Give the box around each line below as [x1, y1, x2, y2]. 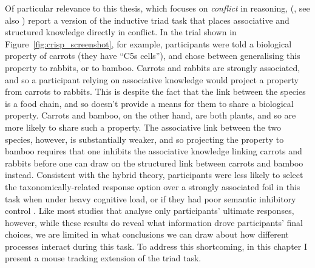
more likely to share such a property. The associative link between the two [5, 120, 282, 133]
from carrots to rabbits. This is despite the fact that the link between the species [5, 85, 306, 98]
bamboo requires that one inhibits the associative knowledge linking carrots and [5, 145, 302, 157]
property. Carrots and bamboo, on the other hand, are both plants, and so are [5, 109, 296, 122]
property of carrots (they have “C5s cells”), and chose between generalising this [5, 49, 300, 62]
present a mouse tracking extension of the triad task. [5, 252, 202, 264]
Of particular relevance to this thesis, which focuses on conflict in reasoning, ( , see [5, 2, 310, 14]
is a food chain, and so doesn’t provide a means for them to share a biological [5, 97, 294, 109]
